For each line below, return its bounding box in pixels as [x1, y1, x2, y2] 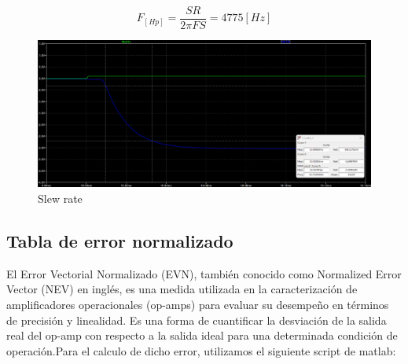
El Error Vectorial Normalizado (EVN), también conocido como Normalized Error [6, 265, 402, 281]
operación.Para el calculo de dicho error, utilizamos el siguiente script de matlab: [6, 342, 396, 358]
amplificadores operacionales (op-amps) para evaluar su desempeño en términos [6, 296, 389, 312]
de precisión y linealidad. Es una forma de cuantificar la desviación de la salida [6, 311, 387, 328]
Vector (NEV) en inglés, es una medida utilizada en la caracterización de [6, 281, 358, 297]
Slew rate [38, 189, 83, 206]
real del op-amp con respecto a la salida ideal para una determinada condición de [6, 327, 398, 344]
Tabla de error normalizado [6, 228, 233, 252]
